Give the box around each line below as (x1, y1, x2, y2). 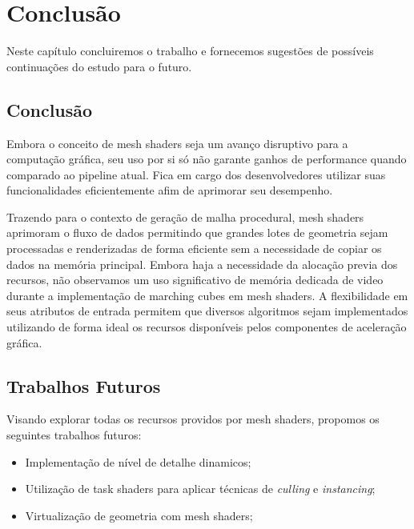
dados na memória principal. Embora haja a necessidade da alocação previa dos (6, 255, 398, 272)
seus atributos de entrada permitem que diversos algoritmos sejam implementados (6, 303, 408, 319)
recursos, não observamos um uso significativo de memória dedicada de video (6, 271, 384, 288)
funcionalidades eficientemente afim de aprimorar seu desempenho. (6, 182, 333, 198)
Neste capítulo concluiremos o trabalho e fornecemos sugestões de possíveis (6, 42, 374, 59)
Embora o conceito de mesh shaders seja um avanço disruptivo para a (6, 134, 348, 151)
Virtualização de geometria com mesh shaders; (25, 507, 253, 523)
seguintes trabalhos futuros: (6, 427, 142, 443)
